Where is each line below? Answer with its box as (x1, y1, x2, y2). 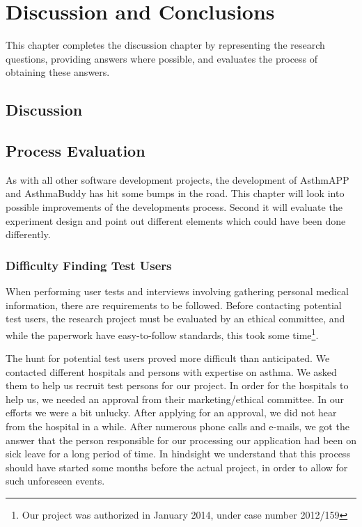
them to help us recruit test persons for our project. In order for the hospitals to (6, 378, 349, 393)
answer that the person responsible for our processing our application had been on (6, 432, 356, 447)
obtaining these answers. (6, 65, 110, 79)
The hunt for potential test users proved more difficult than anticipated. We (6, 351, 330, 365)
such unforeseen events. (6, 473, 105, 488)
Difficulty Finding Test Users (6, 256, 172, 274)
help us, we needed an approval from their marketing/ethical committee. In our (6, 391, 344, 406)
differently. (6, 227, 51, 242)
